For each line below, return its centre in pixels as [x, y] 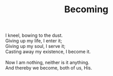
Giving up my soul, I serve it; [35, 46]
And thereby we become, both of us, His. [49, 68]
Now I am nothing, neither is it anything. [48, 63]
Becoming [86, 9]
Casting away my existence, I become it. [48, 52]
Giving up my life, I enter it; [34, 41]
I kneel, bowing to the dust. [34, 35]
